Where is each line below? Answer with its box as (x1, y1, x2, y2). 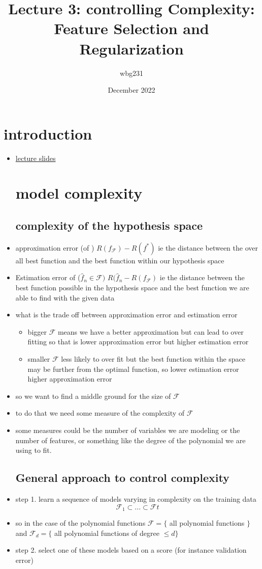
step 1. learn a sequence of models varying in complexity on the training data (15, 493, 256, 504)
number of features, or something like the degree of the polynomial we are (15, 435, 246, 445)
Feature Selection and (54, 18, 209, 39)
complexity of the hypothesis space (15, 217, 203, 233)
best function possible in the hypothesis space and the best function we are (15, 282, 249, 292)
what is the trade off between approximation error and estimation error (15, 309, 238, 320)
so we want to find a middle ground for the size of (15, 390, 171, 401)
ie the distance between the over (158, 242, 258, 253)
